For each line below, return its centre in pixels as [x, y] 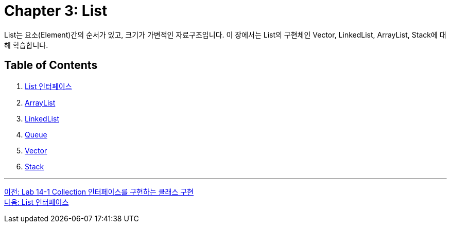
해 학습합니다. [26, 45]
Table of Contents [51, 65]
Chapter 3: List [56, 11]
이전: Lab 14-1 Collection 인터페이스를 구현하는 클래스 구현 [99, 191]
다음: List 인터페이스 [37, 202]
